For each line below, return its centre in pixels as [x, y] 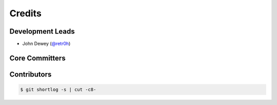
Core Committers [38, 58]
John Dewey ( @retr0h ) [46, 44]
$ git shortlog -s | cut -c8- [58, 90]
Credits [26, 13]
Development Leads [42, 31]
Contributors [31, 74]
